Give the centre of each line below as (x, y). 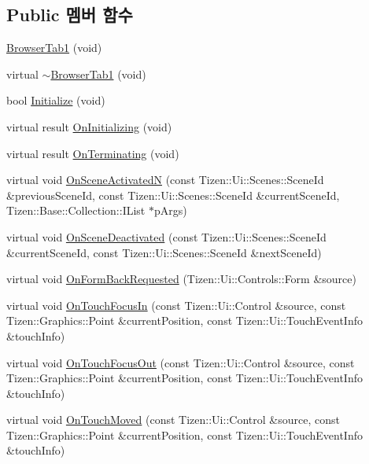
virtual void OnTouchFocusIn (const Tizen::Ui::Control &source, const (176, 305)
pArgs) (170, 210)
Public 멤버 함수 (70, 15)
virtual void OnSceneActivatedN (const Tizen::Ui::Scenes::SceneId (165, 180)
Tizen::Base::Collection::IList (76, 210)
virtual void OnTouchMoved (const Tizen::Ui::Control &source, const (173, 420)
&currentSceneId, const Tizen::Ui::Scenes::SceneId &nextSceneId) (164, 252)
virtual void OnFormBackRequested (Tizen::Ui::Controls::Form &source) (181, 279)
